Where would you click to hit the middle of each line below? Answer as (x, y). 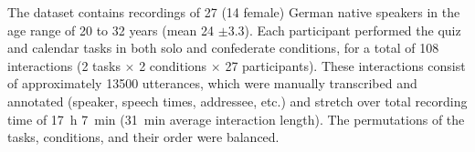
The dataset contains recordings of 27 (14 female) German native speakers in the (234, 12)
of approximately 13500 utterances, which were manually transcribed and (212, 83)
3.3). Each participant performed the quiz (344, 30)
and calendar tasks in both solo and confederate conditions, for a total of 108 (223, 48)
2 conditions (173, 65)
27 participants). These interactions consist (345, 65)
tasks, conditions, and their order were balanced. (143, 137)
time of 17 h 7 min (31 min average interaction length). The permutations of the (236, 119)
